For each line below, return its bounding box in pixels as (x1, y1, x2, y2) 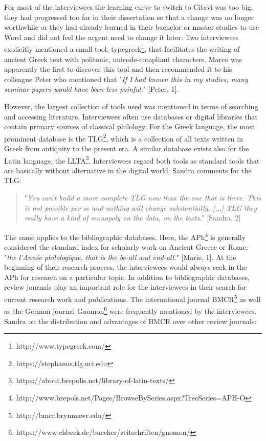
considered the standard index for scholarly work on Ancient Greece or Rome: (4, 242, 248, 252)
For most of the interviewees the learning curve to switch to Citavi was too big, (4, 2, 253, 12)
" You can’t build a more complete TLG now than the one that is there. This (24, 192, 261, 203)
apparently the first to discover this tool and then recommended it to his (4, 64, 232, 74)
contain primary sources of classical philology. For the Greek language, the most (4, 121, 255, 132)
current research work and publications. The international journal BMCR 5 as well (4, 292, 261, 304)
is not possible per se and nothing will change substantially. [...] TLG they (24, 202, 257, 213)
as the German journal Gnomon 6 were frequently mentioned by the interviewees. (4, 304, 257, 316)
